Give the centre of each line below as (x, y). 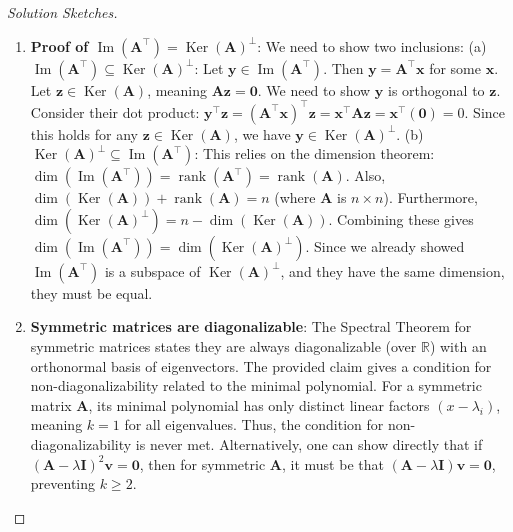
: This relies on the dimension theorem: (314, 153)
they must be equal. (91, 292)
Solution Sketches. (62, 12)
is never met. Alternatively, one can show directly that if (309, 444)
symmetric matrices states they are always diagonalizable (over (223, 346)
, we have (262, 133)
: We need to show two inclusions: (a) (372, 45)
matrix (51, 404)
